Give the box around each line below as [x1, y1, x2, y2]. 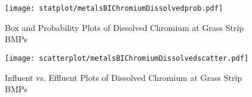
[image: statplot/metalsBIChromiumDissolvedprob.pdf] [5, 4, 223, 12]
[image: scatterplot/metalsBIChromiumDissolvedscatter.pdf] [5, 54, 249, 62]
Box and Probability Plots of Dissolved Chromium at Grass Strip [5, 21, 244, 33]
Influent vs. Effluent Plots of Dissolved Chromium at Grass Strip [5, 71, 242, 83]
